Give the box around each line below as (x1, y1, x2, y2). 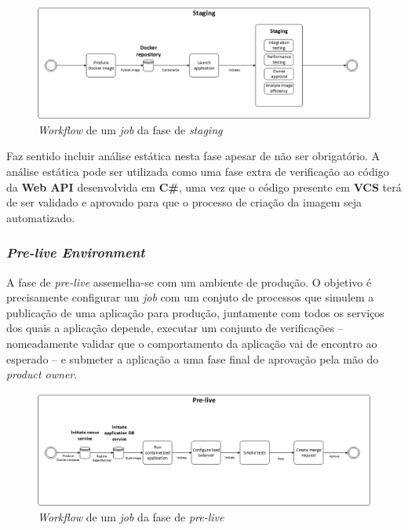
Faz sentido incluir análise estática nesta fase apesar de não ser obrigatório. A (6, 148, 381, 164)
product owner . (6, 366, 78, 382)
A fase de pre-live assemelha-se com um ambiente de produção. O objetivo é (6, 273, 372, 290)
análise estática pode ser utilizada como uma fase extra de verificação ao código (6, 163, 389, 180)
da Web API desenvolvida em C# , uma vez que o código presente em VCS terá (6, 178, 402, 195)
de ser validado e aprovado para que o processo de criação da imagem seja (6, 194, 362, 210)
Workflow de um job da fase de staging (38, 121, 223, 137)
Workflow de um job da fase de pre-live (38, 508, 224, 525)
